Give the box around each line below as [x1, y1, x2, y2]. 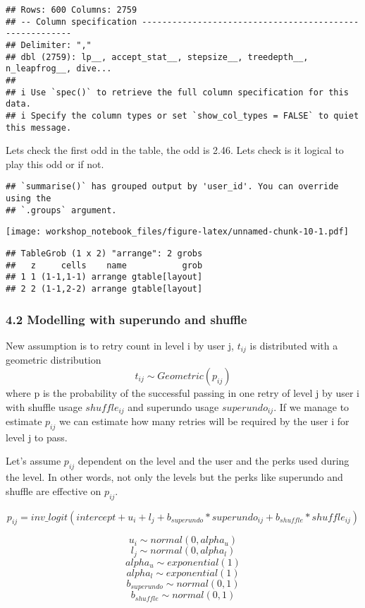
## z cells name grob [6, 260, 203, 270]
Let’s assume [6, 453, 61, 468]
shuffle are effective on [6, 483, 101, 498]
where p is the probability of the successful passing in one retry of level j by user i [6, 385, 359, 400]
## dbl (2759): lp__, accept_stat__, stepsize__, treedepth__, [6, 52, 309, 62]
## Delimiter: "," [6, 40, 92, 50]
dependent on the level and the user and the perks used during [78, 453, 349, 468]
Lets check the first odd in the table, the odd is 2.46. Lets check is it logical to [6, 143, 344, 157]
